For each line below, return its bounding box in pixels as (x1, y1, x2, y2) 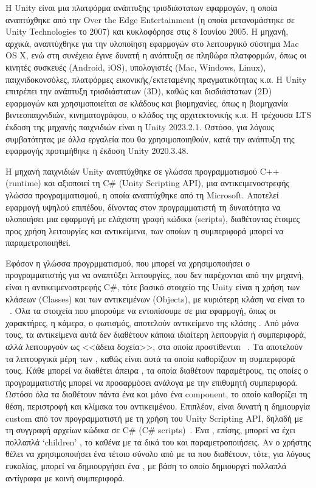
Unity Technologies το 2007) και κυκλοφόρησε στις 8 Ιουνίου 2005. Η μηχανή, (5, 25, 289, 38)
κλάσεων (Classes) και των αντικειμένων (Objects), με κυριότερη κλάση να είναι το (5, 292, 305, 305)
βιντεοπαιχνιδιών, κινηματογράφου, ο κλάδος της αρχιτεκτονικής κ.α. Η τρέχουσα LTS (5, 108, 311, 121)
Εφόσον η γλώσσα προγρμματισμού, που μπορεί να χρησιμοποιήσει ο (5, 256, 250, 269)
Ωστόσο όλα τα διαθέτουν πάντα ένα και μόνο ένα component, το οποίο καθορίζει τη (5, 388, 307, 400)
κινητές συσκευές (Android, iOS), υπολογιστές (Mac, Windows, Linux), (5, 60, 266, 73)
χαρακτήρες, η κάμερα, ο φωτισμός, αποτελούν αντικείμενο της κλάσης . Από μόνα (5, 316, 299, 329)
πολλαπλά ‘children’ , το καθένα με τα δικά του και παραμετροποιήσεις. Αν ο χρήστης (5, 435, 311, 448)
